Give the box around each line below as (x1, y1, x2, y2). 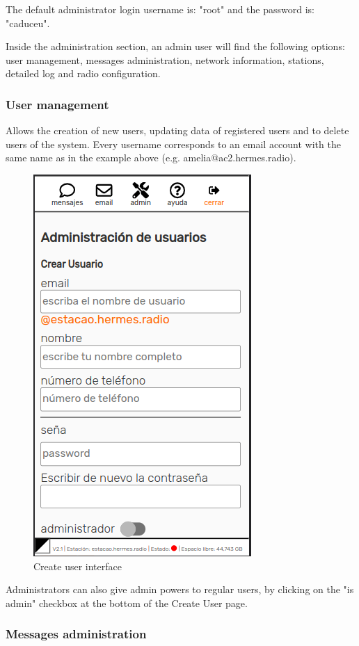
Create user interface (33, 558, 122, 573)
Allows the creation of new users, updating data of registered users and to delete (6, 123, 349, 138)
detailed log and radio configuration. (6, 66, 161, 81)
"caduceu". (6, 15, 50, 30)
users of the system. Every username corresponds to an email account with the (6, 136, 341, 151)
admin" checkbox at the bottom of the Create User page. (6, 595, 248, 610)
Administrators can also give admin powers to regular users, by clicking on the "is (6, 582, 354, 597)
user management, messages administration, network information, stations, (6, 52, 324, 67)
